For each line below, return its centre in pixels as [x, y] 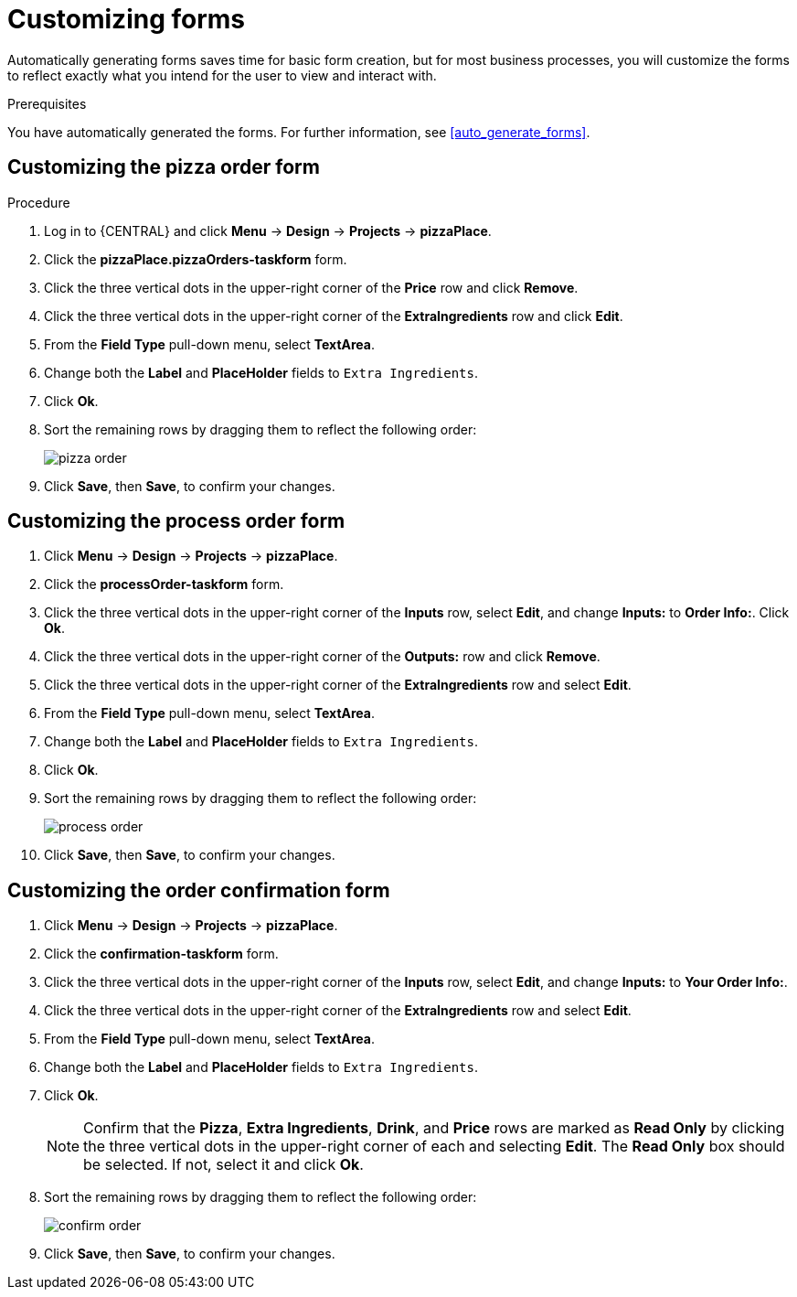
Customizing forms [127, 19]
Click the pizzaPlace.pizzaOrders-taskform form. [196, 259]
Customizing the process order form [176, 521]
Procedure [39, 202]
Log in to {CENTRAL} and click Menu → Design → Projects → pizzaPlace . [268, 230]
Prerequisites [47, 103]
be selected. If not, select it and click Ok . [223, 1165]
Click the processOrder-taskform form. [164, 584]
